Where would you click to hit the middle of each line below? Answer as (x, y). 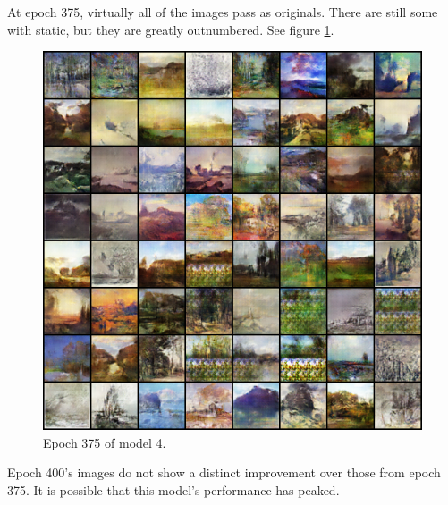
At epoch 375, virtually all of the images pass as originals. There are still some (223, 12)
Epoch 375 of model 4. (105, 442)
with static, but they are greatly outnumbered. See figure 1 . (171, 29)
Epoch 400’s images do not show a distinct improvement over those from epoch (224, 472)
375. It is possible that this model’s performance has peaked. (173, 489)
